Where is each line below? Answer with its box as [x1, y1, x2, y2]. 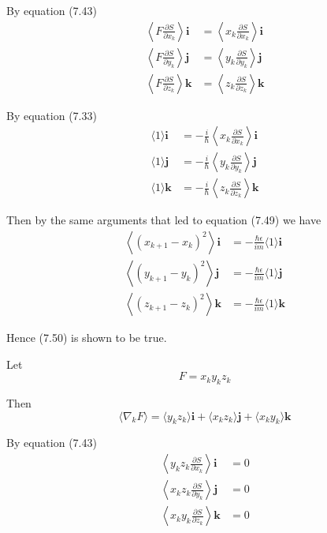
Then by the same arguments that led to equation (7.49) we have [6, 212, 321, 228]
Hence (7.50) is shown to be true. [6, 329, 167, 346]
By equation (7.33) [6, 107, 97, 123]
